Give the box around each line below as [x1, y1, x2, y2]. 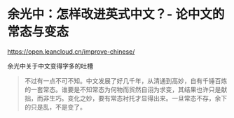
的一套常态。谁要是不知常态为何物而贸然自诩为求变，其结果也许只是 [24, 85, 221, 94]
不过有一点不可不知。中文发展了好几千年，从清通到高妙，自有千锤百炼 [24, 76, 228, 84]
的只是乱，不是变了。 [24, 103, 86, 111]
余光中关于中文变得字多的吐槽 [7, 61, 93, 70]
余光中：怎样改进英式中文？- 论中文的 [7, 6, 225, 22]
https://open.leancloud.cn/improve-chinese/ [7, 47, 135, 56]
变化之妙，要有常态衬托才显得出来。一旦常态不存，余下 [67, 94, 228, 102]
